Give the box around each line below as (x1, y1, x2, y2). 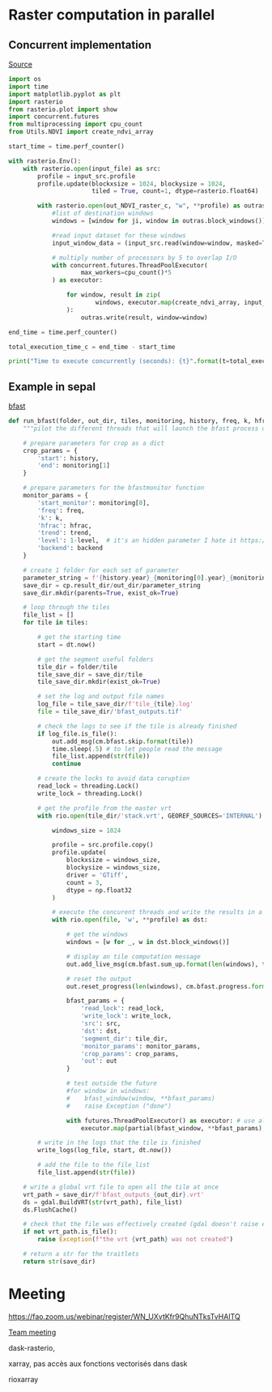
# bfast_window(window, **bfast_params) (66, 1094, 216, 1103)
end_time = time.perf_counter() (8, 328, 117, 336)
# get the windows (66, 930, 129, 939)
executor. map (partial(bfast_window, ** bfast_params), (80, 1124, 266, 1132)
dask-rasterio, (8, 1343, 55, 1352)
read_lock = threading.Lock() (37, 782, 139, 791)
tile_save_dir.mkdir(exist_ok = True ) (37, 678, 161, 686)
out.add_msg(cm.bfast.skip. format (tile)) (51, 737, 194, 745)
